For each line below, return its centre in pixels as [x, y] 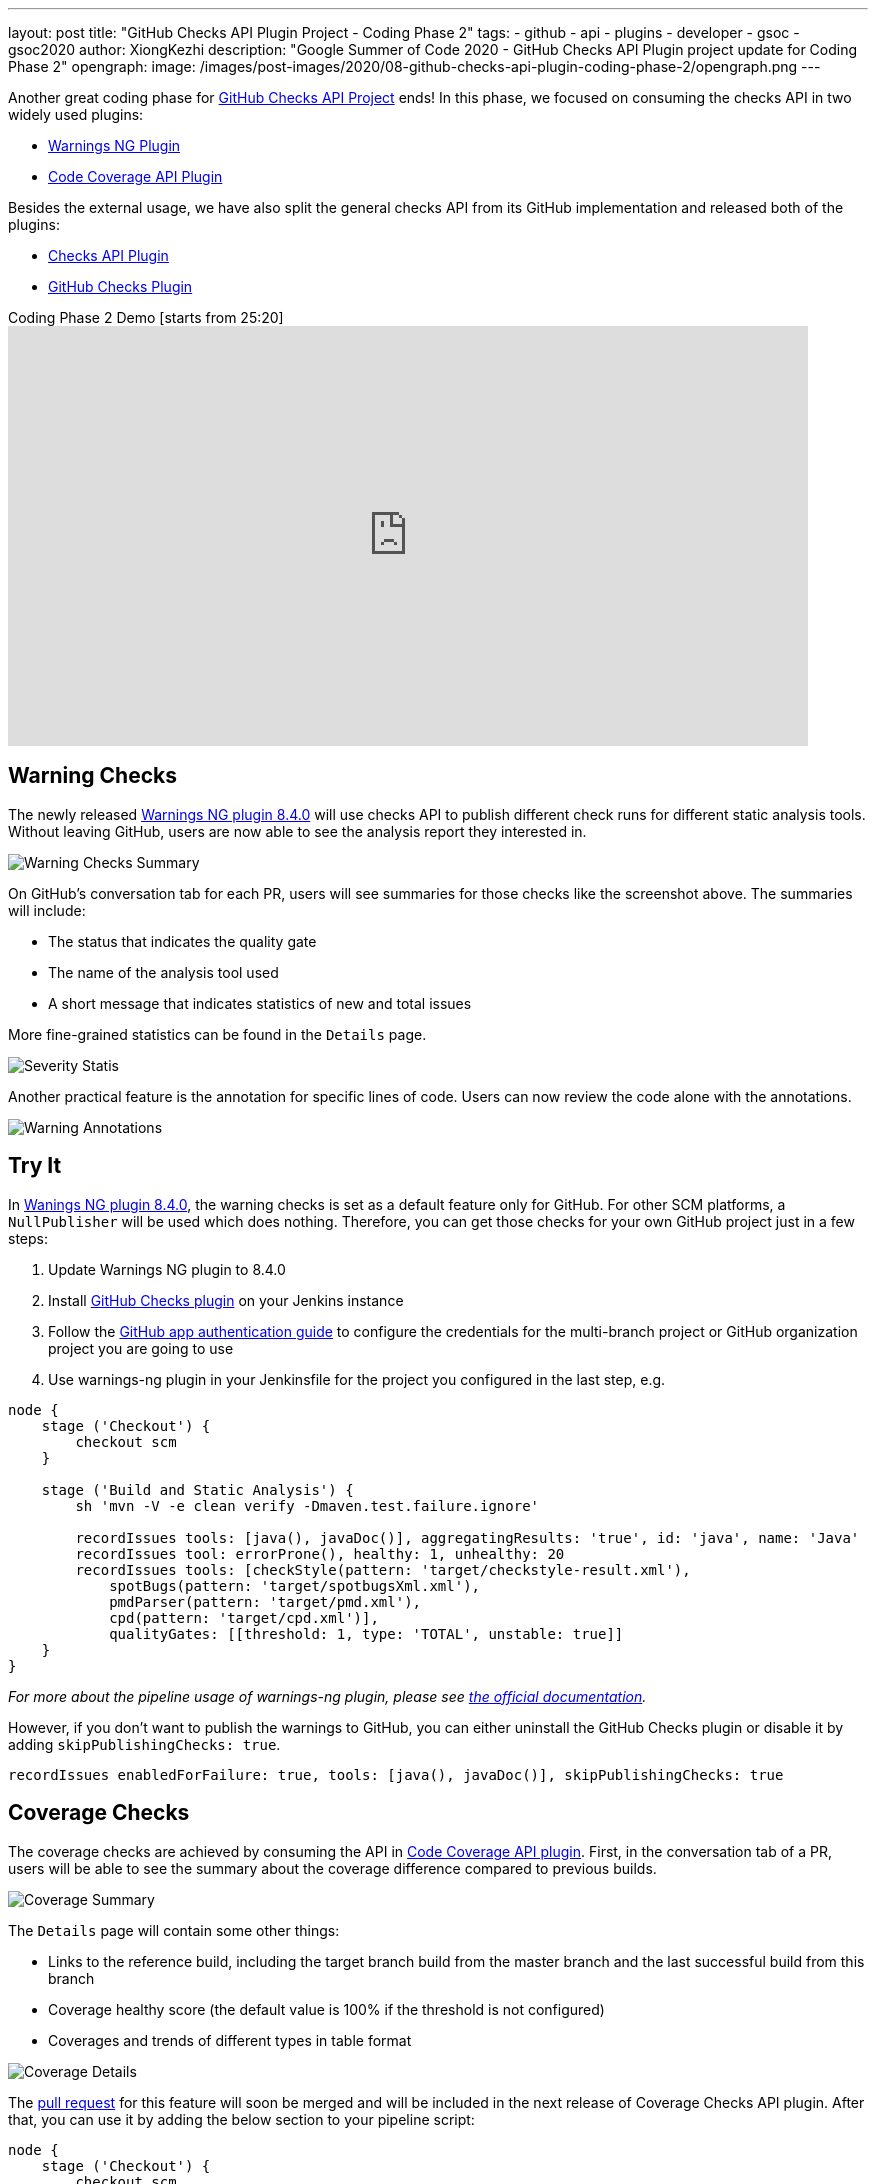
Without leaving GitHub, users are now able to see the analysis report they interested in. [297, 831]
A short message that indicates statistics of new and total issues [260, 1003]
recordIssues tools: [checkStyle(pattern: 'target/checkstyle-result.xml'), [383, 1569]
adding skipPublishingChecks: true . [144, 1744]
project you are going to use [141, 1348]
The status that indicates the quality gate [182, 941]
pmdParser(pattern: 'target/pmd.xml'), [265, 1601]
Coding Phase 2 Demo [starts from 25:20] [146, 317]
